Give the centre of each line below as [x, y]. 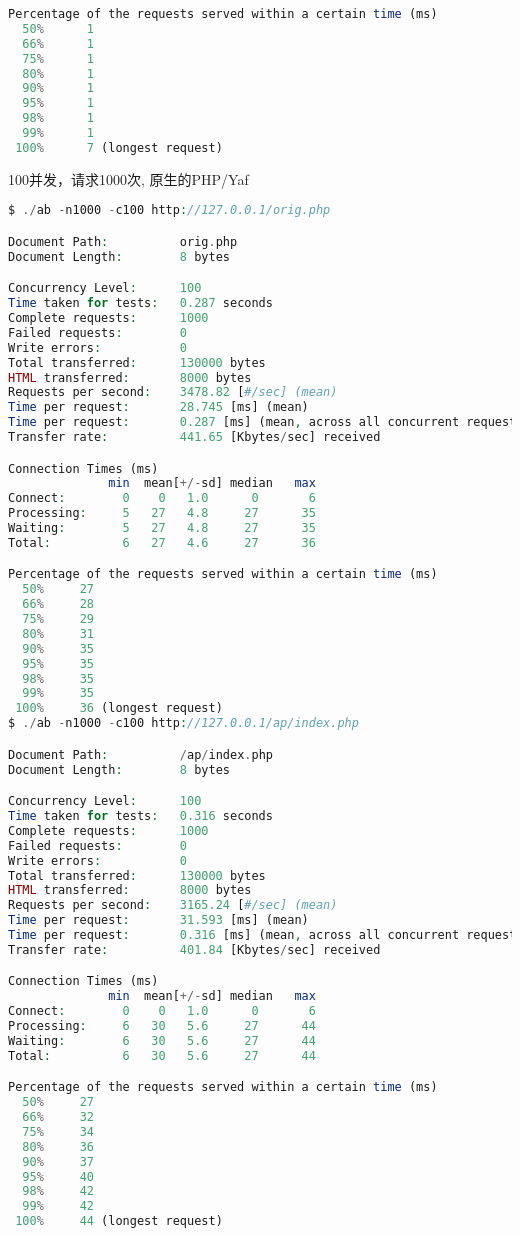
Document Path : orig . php [123, 241]
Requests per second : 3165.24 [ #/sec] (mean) [173, 905]
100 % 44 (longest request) [119, 1221]
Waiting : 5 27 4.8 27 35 [162, 528]
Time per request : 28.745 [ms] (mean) [158, 407]
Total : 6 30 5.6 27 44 [162, 1055]
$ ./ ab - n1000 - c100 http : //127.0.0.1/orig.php [169, 210]
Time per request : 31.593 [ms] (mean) [158, 920]
